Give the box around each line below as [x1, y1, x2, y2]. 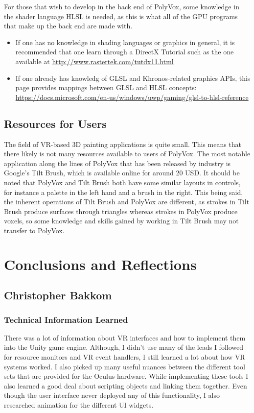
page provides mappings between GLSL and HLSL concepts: [15, 82, 197, 93]
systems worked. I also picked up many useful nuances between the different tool [4, 361, 245, 371]
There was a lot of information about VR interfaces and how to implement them [4, 332, 246, 342]
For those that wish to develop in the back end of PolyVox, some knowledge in [4, 1, 239, 11]
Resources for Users [4, 116, 107, 131]
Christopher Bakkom [4, 288, 112, 303]
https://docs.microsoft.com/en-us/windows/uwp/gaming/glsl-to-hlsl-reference [15, 92, 249, 102]
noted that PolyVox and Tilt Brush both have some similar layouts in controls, [4, 177, 241, 187]
